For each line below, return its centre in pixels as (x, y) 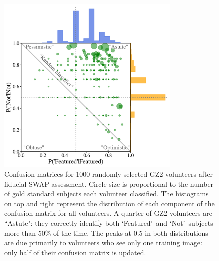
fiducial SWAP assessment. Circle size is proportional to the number (109, 184)
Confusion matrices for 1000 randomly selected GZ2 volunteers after (109, 174)
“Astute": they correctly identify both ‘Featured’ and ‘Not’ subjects (109, 223)
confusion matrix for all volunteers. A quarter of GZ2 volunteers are (108, 213)
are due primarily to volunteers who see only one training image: (103, 243)
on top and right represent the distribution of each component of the (110, 203)
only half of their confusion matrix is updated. (75, 252)
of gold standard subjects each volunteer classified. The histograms (106, 194)
